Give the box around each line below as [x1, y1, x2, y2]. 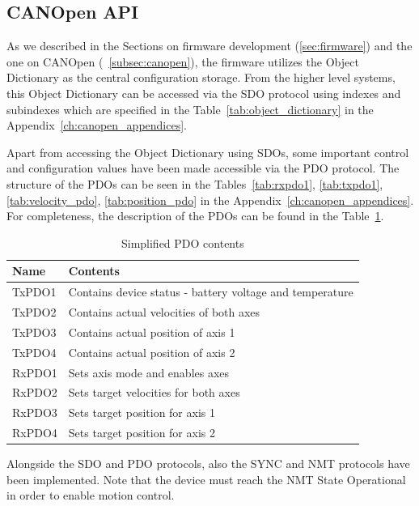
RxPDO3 [12, 404, 57, 421]
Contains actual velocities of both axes [68, 304, 260, 321]
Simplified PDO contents [121, 234, 244, 251]
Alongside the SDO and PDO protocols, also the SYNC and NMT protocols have [6, 455, 410, 472]
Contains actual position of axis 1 [68, 323, 235, 340]
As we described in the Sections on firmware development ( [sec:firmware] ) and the [6, 37, 413, 54]
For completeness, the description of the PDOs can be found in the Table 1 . [6, 207, 384, 224]
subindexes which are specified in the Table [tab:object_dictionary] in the [6, 100, 374, 117]
